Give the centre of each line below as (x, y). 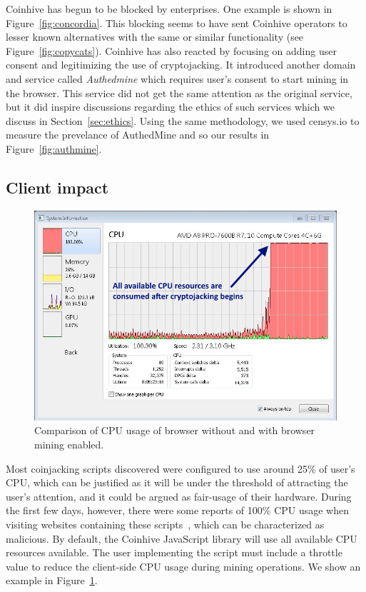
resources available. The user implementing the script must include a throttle (174, 552)
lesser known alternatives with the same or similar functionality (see (155, 37)
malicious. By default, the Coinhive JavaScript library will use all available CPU (182, 538)
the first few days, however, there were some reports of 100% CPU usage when (178, 510)
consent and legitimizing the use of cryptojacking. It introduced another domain (181, 65)
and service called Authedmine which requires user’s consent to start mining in (177, 78)
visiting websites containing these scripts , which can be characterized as (165, 525)
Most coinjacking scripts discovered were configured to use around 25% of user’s (181, 468)
